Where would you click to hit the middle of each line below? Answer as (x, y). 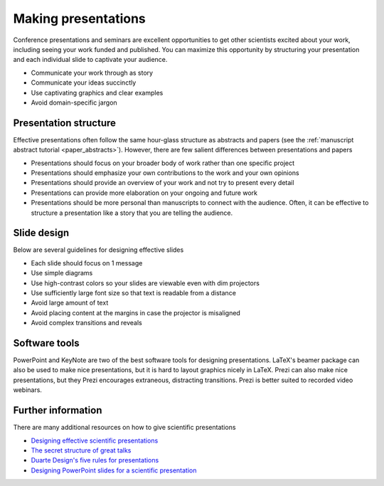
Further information (58, 410)
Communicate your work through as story (92, 73)
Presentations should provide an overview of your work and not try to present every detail (162, 183)
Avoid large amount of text (70, 303)
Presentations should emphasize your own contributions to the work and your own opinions (165, 173)
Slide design (41, 233)
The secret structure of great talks (81, 450)
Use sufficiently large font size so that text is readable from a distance (133, 293)
